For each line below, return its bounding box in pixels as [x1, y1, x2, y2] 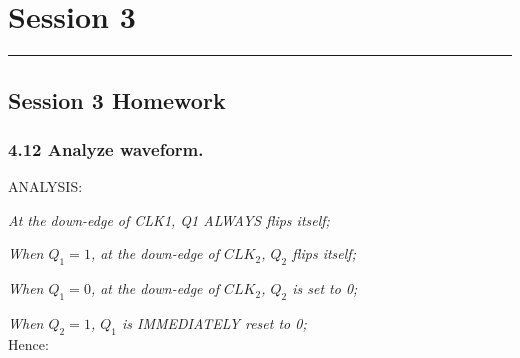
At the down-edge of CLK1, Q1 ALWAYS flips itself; [8, 209, 330, 230]
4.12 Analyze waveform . [8, 136, 204, 161]
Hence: [8, 333, 49, 354]
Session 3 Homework [8, 84, 226, 115]
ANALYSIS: [8, 176, 83, 197]
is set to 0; [292, 278, 358, 299]
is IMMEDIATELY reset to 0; [121, 312, 307, 333]
